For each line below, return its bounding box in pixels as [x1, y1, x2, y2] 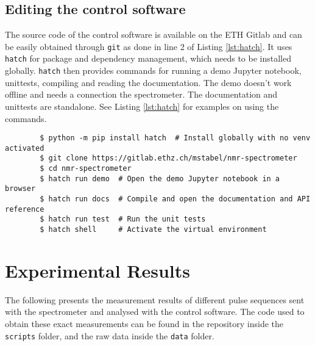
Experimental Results [5, 258, 190, 283]
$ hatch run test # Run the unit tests [40, 215, 206, 224]
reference [5, 204, 44, 214]
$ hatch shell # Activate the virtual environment [40, 225, 267, 234]
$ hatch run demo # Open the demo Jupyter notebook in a [40, 174, 280, 183]
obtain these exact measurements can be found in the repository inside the [5, 317, 284, 330]
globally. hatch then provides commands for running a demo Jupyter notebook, [5, 64, 302, 77]
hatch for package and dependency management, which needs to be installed [5, 52, 291, 65]
